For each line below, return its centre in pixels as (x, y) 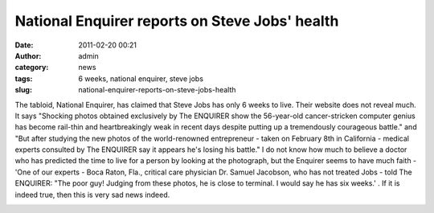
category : (32, 68)
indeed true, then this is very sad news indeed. (92, 195)
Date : (24, 45)
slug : (23, 90)
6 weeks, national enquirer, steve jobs (141, 78)
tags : (24, 78)
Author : (28, 55)
